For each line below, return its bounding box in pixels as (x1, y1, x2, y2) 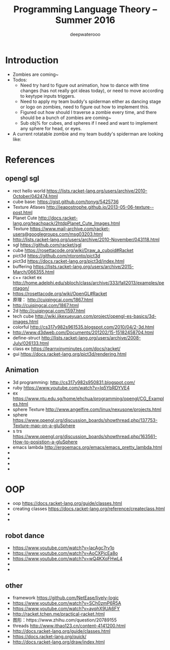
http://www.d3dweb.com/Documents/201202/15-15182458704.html (12, 329, 154, 335)
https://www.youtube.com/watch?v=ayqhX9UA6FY (12, 606, 120, 612)
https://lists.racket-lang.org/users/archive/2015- (32, 263, 134, 269)
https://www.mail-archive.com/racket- (29, 225, 110, 232)
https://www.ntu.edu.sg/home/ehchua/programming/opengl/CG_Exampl (12, 395, 164, 402)
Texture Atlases (12, 204, 46, 210)
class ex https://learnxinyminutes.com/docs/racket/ (12, 345, 121, 352)
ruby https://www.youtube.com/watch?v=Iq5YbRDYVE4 (12, 384, 130, 390)
